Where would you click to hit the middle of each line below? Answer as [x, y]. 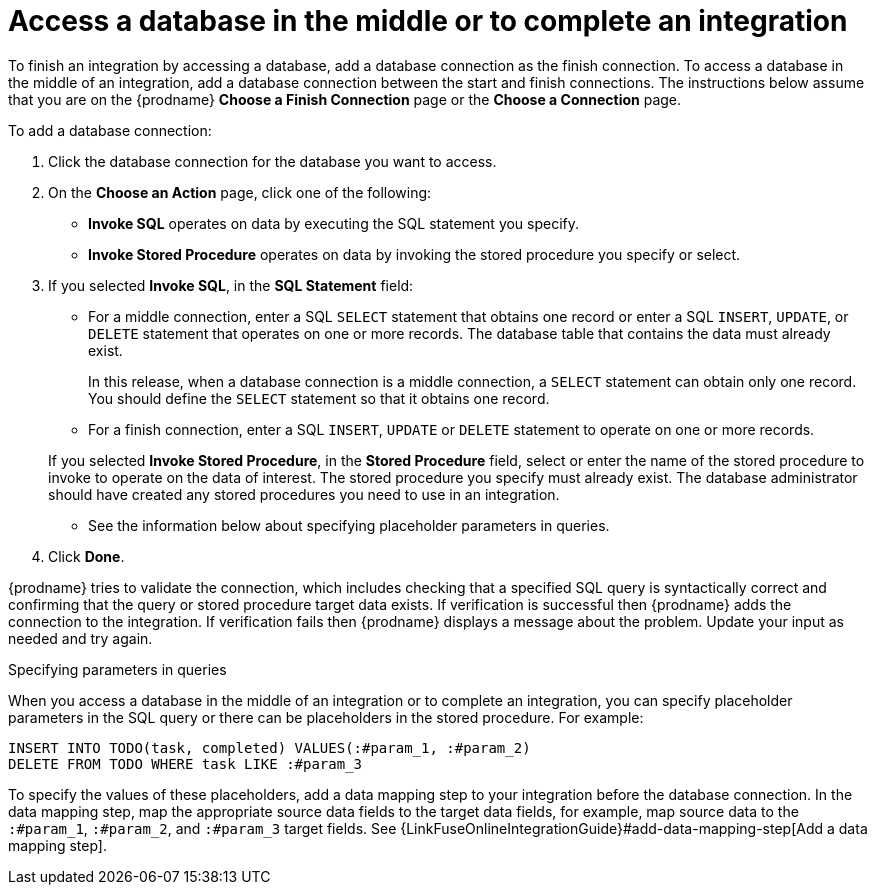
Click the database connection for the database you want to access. [272, 161]
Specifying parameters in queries [117, 669]
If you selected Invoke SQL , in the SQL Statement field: [231, 285]
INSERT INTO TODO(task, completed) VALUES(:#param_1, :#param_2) [269, 747]
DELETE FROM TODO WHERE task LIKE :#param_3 [185, 763]
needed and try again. [80, 638]
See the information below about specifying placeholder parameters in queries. [349, 525]
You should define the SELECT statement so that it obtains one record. [319, 398]
